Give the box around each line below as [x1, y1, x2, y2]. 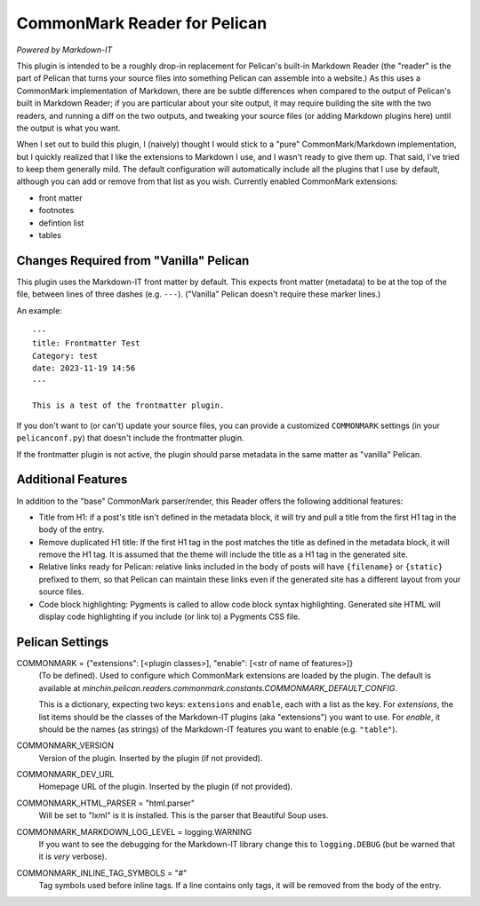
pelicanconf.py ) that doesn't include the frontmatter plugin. [16, 433, 244, 443]
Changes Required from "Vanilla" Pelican [16, 253, 250, 268]
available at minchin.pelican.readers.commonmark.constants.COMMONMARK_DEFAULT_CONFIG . [38, 682, 398, 693]
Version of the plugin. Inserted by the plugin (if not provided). [38, 752, 263, 763]
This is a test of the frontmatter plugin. [32, 401, 225, 410]
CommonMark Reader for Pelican [16, 13, 268, 33]
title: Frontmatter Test [32, 338, 140, 348]
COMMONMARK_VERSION [16, 740, 115, 751]
